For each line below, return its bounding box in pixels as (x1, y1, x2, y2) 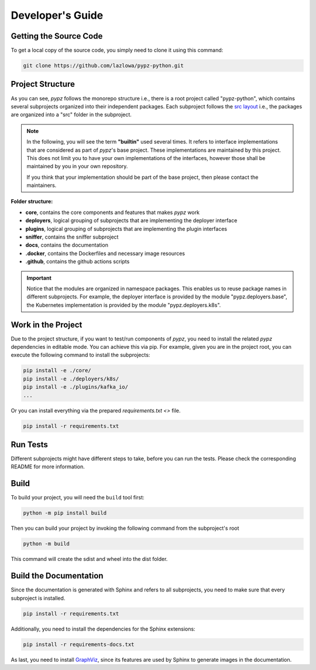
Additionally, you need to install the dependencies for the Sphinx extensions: (11, 625, 195, 632)
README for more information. (11, 463, 85, 470)
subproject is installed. (11, 594, 66, 601)
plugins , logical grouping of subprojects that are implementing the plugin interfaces (25, 225, 228, 232)
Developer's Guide (11, 9, 104, 22)
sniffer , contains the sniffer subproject (25, 233, 119, 240)
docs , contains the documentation (25, 242, 108, 249)
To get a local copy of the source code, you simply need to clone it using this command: (11, 47, 224, 54)
